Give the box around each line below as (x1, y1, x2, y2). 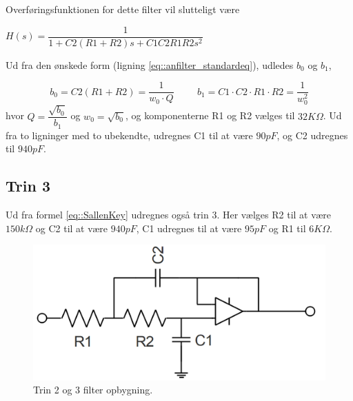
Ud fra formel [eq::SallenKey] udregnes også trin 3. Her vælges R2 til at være (6, 207, 331, 222)
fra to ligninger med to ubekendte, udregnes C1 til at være (6, 127, 253, 142)
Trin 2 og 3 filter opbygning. (33, 382, 153, 397)
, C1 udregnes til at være (136, 220, 242, 235)
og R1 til (268, 220, 306, 235)
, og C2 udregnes (276, 127, 348, 142)
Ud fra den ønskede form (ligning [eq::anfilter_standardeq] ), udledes (6, 57, 294, 72)
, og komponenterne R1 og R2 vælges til (125, 108, 295, 123)
